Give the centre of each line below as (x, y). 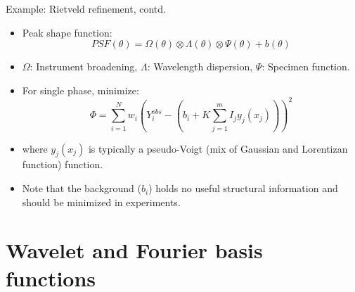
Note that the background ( (82, 188)
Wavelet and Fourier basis (134, 250)
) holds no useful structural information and (243, 188)
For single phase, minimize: (80, 90)
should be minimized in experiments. (101, 202)
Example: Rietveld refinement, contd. (86, 8)
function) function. (63, 164)
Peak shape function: (67, 32)
